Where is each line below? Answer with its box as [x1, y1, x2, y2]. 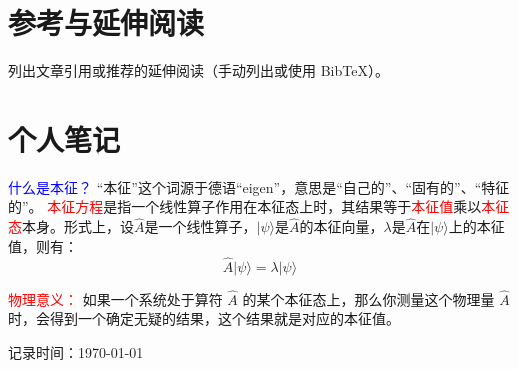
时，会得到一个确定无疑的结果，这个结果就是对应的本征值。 [8, 308, 400, 329]
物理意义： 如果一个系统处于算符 [8, 288, 223, 309]
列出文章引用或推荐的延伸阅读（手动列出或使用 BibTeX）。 [8, 60, 389, 81]
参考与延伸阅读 [8, 2, 205, 43]
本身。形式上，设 [22, 216, 134, 237]
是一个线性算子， [144, 216, 257, 237]
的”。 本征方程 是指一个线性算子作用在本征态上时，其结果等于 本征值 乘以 [8, 196, 482, 217]
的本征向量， [299, 216, 384, 237]
